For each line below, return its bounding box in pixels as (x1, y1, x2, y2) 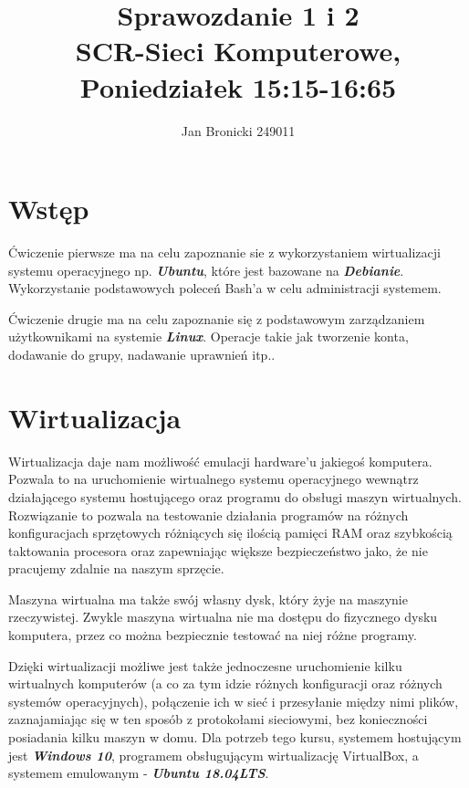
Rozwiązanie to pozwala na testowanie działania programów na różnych (8, 505, 409, 524)
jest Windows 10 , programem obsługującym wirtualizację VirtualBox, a (8, 745, 419, 764)
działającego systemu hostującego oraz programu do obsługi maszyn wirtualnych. (8, 487, 462, 506)
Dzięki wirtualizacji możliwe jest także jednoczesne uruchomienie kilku (8, 656, 402, 675)
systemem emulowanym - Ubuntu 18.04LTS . (8, 763, 269, 783)
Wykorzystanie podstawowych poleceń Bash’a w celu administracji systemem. (8, 278, 442, 298)
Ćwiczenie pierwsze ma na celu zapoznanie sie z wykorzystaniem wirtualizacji (8, 243, 441, 262)
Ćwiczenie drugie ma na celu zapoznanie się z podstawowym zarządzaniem (8, 309, 425, 328)
